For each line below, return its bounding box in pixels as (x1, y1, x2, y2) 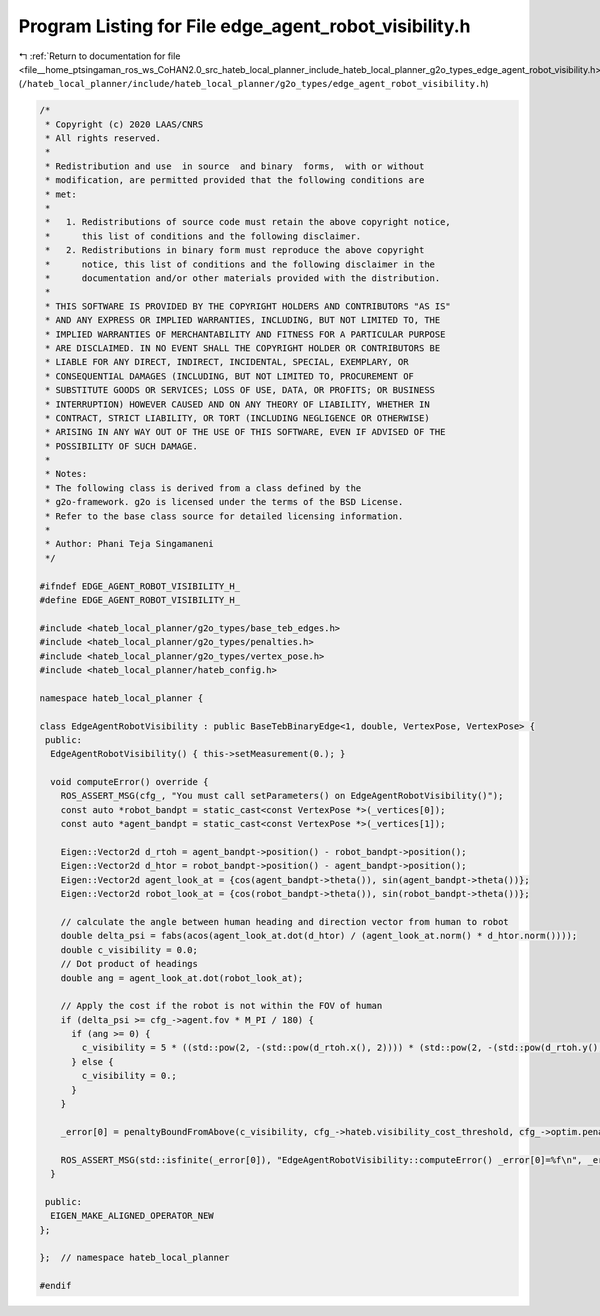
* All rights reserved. (45, 133, 162, 144)
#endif (39, 1280, 72, 1292)
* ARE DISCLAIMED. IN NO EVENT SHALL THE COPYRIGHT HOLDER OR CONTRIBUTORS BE (45, 342, 441, 354)
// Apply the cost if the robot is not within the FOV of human (60, 1000, 383, 1012)
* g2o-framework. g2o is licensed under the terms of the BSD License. (45, 496, 404, 508)
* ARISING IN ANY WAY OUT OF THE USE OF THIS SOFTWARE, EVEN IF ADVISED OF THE (45, 426, 446, 438)
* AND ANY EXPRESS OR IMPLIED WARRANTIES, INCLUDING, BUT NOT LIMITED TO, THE (45, 315, 441, 326)
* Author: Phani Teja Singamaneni (45, 538, 214, 550)
